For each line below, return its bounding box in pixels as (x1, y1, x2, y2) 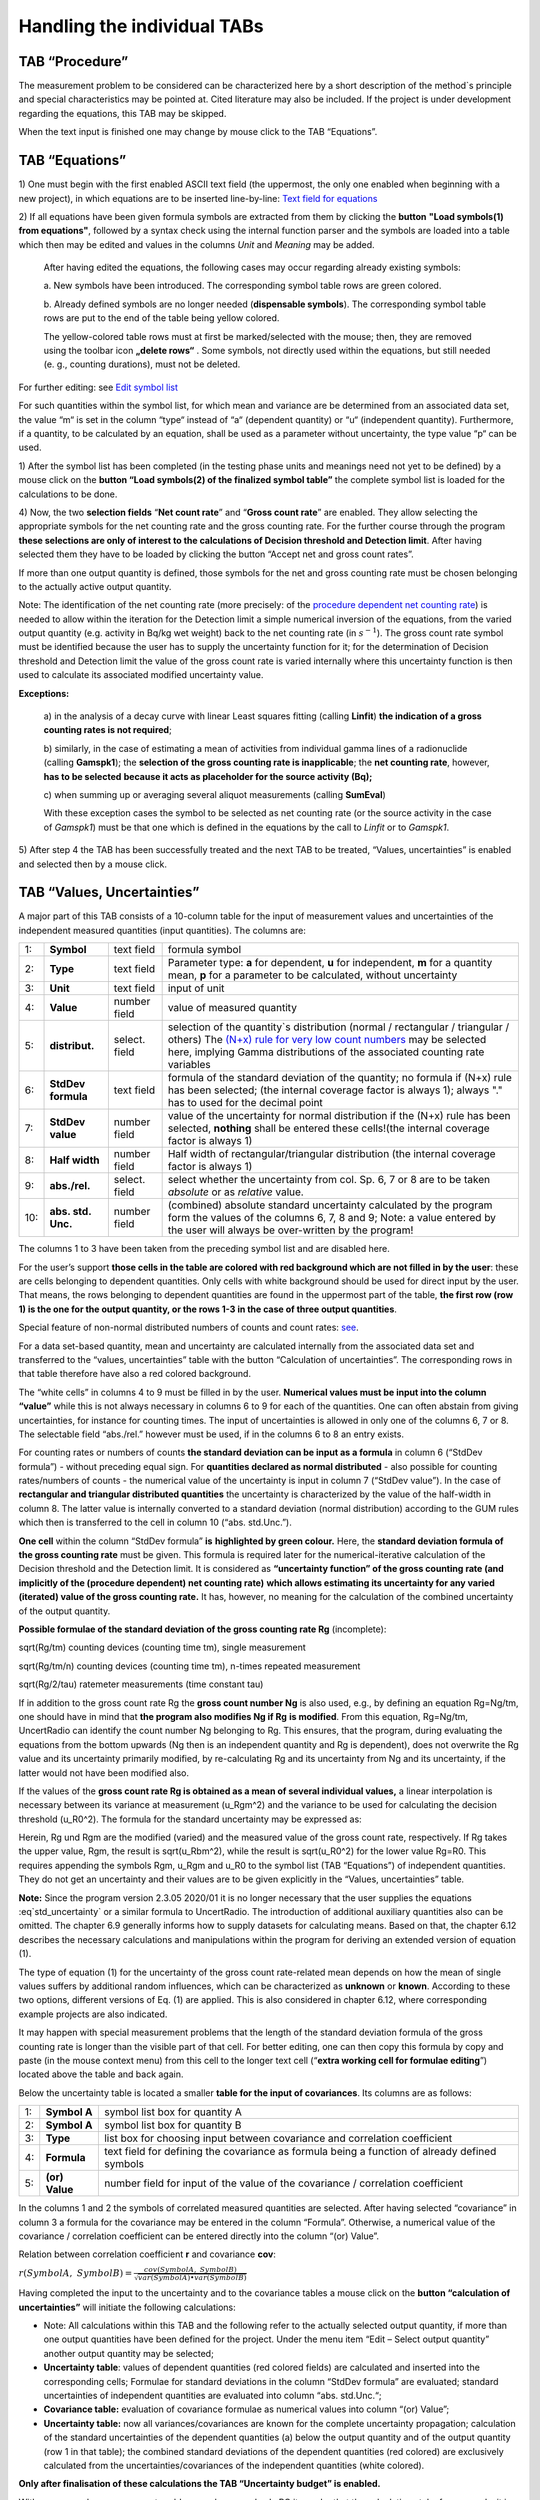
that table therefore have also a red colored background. (18, 1368, 252, 1380)
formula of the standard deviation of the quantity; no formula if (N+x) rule (167, 1071, 512, 1085)
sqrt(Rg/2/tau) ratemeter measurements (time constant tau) (18, 1678, 264, 1690)
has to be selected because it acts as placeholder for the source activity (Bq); (43, 770, 373, 782)
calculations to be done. (18, 488, 118, 500)
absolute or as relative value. (167, 1185, 304, 1199)
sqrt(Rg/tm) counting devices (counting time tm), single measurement (18, 1641, 306, 1654)
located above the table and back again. (18, 2068, 184, 2080)
